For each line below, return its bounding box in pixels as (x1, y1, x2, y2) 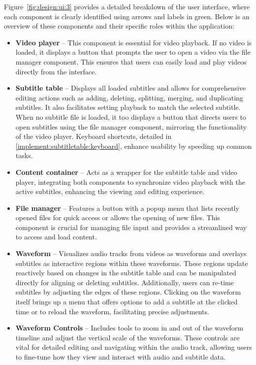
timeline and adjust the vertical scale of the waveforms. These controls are (15, 332, 240, 342)
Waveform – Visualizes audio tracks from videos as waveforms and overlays (15, 248, 247, 259)
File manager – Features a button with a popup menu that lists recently (15, 202, 239, 213)
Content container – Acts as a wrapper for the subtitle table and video (15, 166, 237, 177)
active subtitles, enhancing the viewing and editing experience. (15, 186, 205, 197)
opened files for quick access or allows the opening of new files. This (15, 212, 220, 223)
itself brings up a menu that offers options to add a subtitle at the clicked (15, 297, 238, 307)
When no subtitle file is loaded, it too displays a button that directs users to (15, 111, 246, 122)
